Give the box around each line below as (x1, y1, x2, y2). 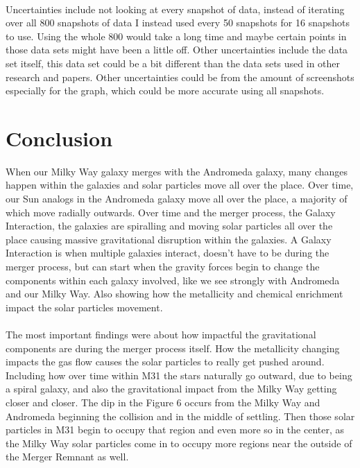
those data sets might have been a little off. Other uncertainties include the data (6, 42, 348, 57)
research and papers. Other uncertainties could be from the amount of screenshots (6, 69, 354, 84)
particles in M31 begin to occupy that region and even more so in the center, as (6, 422, 345, 437)
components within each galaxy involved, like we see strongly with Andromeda (6, 272, 340, 287)
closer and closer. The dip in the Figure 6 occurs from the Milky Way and (6, 395, 320, 409)
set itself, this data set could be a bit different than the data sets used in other (6, 55, 341, 70)
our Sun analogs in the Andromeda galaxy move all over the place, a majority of (6, 191, 348, 206)
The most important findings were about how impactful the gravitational (6, 327, 316, 341)
